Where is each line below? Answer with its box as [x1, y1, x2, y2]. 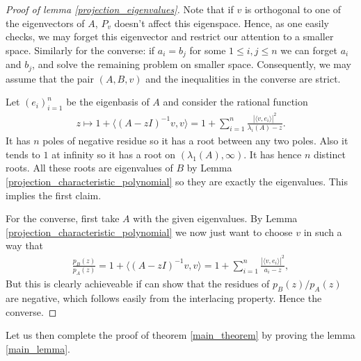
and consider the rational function [163, 94, 308, 109]
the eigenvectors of [6, 15, 85, 30]
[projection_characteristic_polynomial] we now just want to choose [6, 224, 293, 239]
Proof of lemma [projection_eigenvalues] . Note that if [6, 2, 234, 16]
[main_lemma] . [6, 341, 70, 355]
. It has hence [243, 146, 302, 161]
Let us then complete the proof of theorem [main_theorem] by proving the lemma [6, 328, 355, 342]
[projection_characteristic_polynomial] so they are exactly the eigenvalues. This [6, 174, 348, 189]
